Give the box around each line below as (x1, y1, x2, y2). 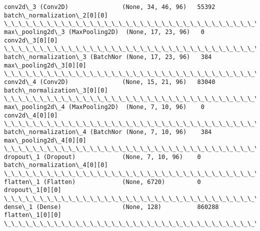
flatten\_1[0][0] (4, 211, 61, 219)
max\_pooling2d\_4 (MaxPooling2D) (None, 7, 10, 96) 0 (4, 103, 204, 110)
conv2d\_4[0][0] (4, 111, 58, 119)
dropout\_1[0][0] (4, 186, 61, 194)
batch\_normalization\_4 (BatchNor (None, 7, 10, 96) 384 (4, 128, 212, 135)
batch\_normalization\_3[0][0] (4, 86, 108, 94)
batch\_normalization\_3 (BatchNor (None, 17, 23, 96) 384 (4, 53, 212, 60)
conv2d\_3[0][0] (4, 36, 58, 44)
